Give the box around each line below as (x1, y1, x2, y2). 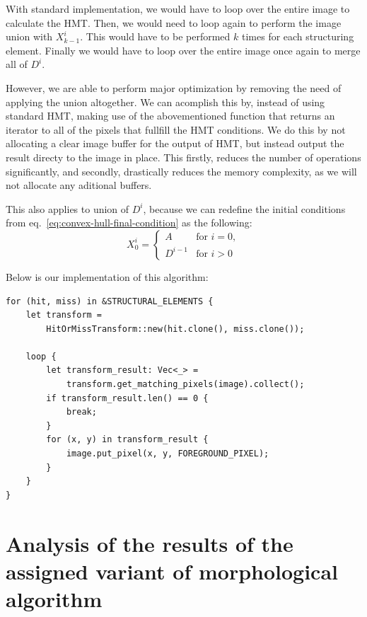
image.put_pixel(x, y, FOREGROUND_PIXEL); (66, 449, 269, 459)
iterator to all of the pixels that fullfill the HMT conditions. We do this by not (6, 122, 346, 137)
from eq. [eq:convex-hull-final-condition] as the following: (6, 215, 252, 230)
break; (66, 407, 97, 417)
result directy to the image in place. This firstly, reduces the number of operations (6, 149, 361, 164)
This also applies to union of (6, 201, 129, 216)
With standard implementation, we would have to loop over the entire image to (6, 1, 350, 16)
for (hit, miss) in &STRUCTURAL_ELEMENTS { (6, 296, 214, 306)
